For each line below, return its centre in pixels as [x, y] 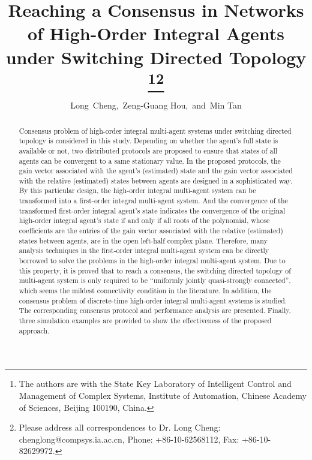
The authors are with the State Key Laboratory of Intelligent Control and [155, 384]
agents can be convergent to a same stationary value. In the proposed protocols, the [150, 160]
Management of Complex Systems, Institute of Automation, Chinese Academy [163, 395]
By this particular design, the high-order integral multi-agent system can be [137, 190]
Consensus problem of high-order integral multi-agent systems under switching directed [155, 130]
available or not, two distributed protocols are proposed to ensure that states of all [148, 150]
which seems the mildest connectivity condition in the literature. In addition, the [145, 291]
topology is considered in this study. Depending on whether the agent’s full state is [148, 141]
